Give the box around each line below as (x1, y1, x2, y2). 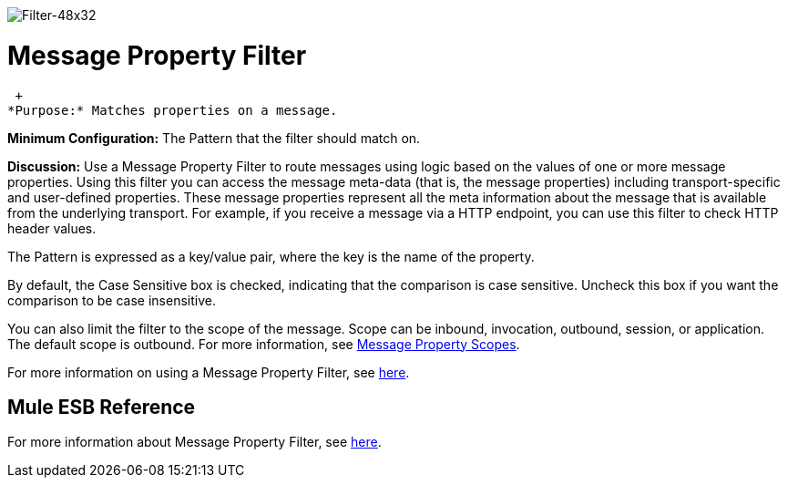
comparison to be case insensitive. (7, 292, 216, 308)
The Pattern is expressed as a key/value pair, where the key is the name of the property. (7, 248, 535, 264)
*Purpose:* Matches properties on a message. (7, 102, 338, 118)
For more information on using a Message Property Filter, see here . (7, 364, 410, 380)
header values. (7, 220, 97, 236)
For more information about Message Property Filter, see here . (7, 434, 382, 450)
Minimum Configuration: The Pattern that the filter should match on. (7, 129, 421, 146)
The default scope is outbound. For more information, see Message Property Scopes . (7, 335, 520, 352)
